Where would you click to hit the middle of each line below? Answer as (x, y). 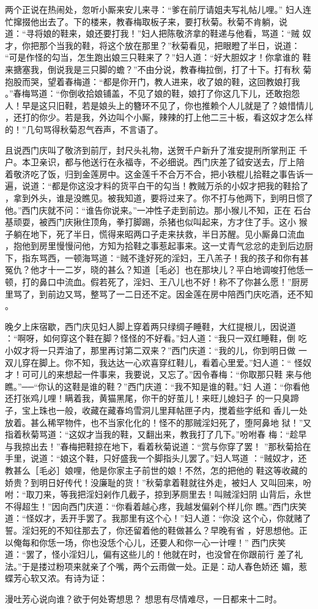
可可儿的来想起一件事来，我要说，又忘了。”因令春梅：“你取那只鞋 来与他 (166, 374)
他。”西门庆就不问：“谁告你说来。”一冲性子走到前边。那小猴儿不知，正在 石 (154, 210)
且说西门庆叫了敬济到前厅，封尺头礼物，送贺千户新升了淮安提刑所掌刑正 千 (156, 150)
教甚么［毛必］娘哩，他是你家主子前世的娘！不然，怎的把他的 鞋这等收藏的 (156, 470)
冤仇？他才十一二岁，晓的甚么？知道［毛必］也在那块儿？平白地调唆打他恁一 (159, 270)
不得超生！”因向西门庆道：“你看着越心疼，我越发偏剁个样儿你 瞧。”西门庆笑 (156, 506)
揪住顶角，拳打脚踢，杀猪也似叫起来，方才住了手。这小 (184, 222)
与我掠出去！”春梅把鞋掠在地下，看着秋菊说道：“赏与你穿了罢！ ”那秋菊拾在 (158, 446)
